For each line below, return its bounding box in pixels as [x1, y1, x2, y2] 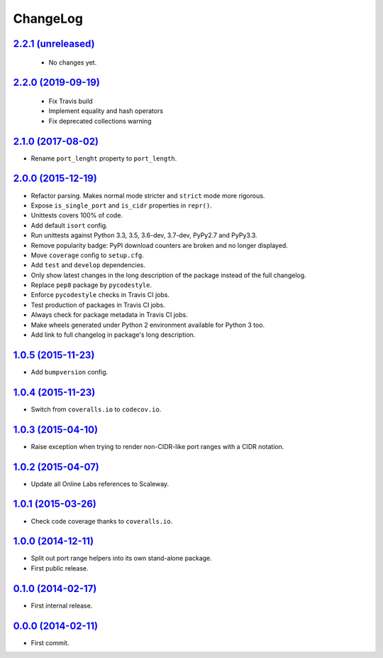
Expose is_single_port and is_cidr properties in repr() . [30, 201, 212, 210]
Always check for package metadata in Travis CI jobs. [30, 311, 188, 319]
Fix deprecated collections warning [48, 117, 152, 125]
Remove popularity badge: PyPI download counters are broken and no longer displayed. [30, 241, 289, 249]
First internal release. [30, 601, 93, 610]
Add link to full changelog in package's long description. [30, 330, 196, 339]
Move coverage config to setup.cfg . [30, 251, 145, 259]
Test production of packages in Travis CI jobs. [30, 301, 166, 309]
